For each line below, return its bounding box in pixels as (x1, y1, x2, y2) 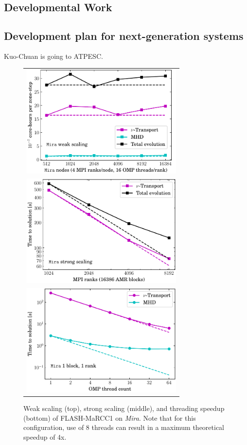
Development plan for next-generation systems (4, 28, 244, 43)
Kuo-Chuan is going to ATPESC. (4, 51, 103, 61)
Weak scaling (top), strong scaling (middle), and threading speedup (23, 403, 225, 413)
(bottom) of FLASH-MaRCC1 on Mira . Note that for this (23, 412, 196, 423)
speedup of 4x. (23, 431, 67, 442)
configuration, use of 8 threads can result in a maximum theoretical (23, 422, 224, 432)
